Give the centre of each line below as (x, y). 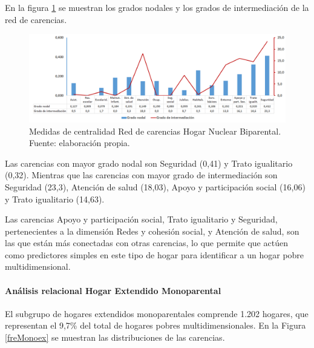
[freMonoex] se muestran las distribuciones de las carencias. (115, 337)
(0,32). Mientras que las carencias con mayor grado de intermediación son (141, 175)
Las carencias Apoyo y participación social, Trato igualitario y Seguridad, (141, 219)
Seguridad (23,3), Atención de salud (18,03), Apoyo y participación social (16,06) (155, 186)
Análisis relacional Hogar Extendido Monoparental (113, 290)
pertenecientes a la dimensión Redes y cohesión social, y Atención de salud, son (152, 231)
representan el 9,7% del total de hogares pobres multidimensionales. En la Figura (155, 325)
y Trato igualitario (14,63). (55, 199)
